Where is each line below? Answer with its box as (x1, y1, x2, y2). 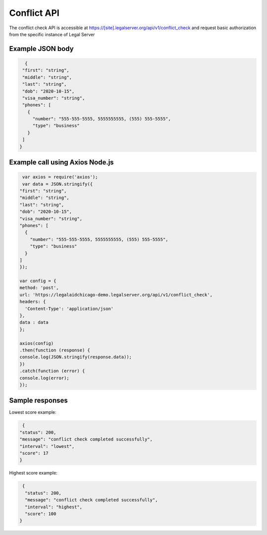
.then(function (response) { (19, 347, 90, 353)
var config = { (19, 278, 56, 284)
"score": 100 (25, 511, 56, 517)
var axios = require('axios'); (22, 174, 98, 180)
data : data (19, 320, 49, 325)
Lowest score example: (9, 409, 57, 415)
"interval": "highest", (25, 504, 83, 510)
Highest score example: (9, 470, 58, 476)
